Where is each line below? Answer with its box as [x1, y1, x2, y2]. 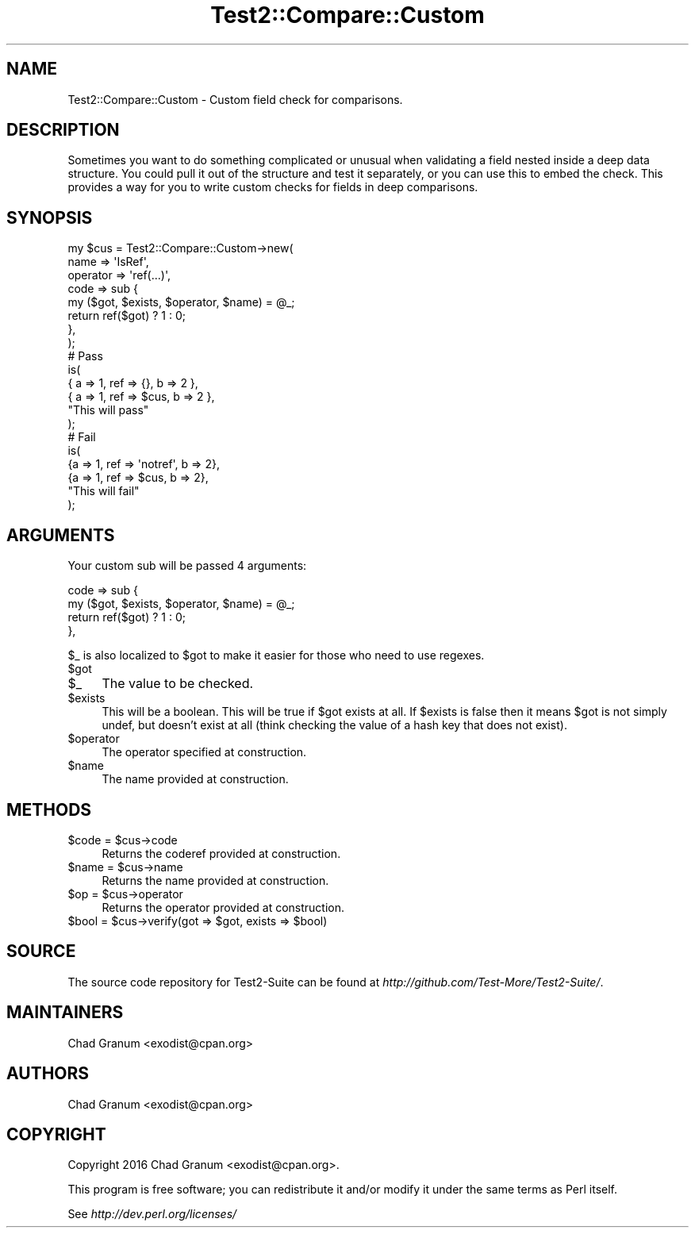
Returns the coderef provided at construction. [102, 846, 341, 860]
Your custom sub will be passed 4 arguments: [67, 559, 307, 573]
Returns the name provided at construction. [102, 873, 329, 887]
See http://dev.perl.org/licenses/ [67, 1207, 237, 1221]
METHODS [6, 799, 92, 820]
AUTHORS [6, 1063, 90, 1084]
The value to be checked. [102, 675, 254, 692]
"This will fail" [67, 484, 140, 498]
